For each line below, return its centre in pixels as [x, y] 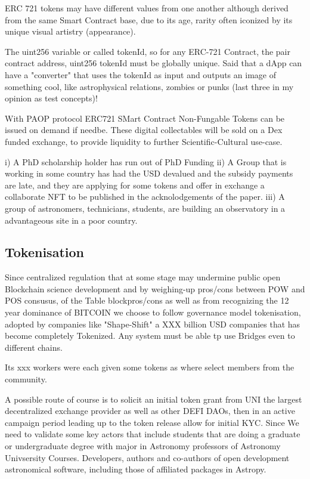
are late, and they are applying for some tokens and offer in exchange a [135, 185]
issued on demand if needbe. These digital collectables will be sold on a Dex [144, 130]
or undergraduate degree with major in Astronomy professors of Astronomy [143, 446]
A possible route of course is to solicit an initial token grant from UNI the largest [154, 399]
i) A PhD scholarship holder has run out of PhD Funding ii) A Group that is [146, 161]
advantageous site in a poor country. [71, 220]
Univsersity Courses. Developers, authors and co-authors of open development [147, 457]
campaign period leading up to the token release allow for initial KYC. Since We [152, 422]
